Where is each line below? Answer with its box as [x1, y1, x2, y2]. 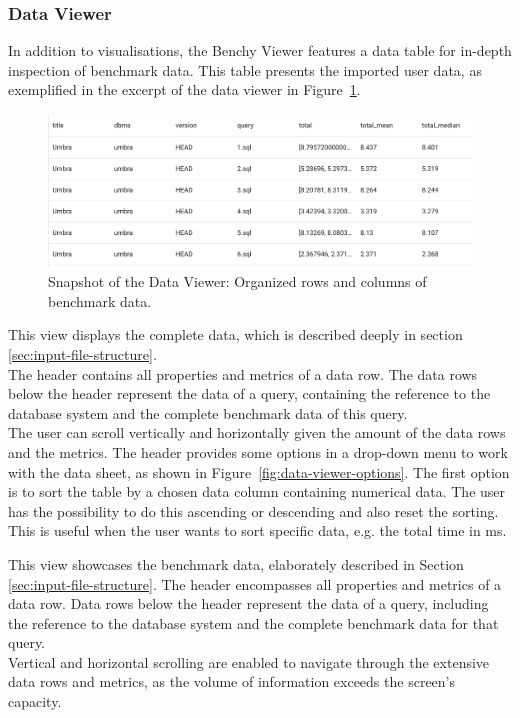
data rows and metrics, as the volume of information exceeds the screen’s [8, 671, 456, 692]
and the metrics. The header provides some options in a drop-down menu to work [8, 441, 508, 462]
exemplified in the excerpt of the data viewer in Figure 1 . [8, 79, 361, 100]
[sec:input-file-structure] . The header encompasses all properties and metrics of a [8, 573, 502, 594]
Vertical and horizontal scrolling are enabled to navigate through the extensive [8, 651, 490, 672]
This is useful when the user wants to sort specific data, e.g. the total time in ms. [8, 520, 507, 541]
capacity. [8, 691, 62, 712]
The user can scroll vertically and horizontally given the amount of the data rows [8, 422, 506, 443]
